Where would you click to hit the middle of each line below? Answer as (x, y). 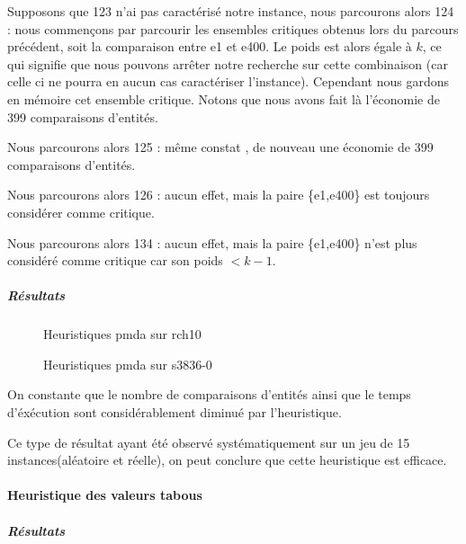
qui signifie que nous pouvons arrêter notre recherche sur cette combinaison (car (228, 63)
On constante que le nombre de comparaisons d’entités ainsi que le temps (209, 394)
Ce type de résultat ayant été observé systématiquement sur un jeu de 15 (209, 442)
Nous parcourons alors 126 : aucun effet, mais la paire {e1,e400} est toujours (219, 195)
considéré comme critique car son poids (115, 260)
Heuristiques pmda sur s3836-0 (128, 364)
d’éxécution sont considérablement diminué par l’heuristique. (175, 412)
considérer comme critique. (81, 212)
